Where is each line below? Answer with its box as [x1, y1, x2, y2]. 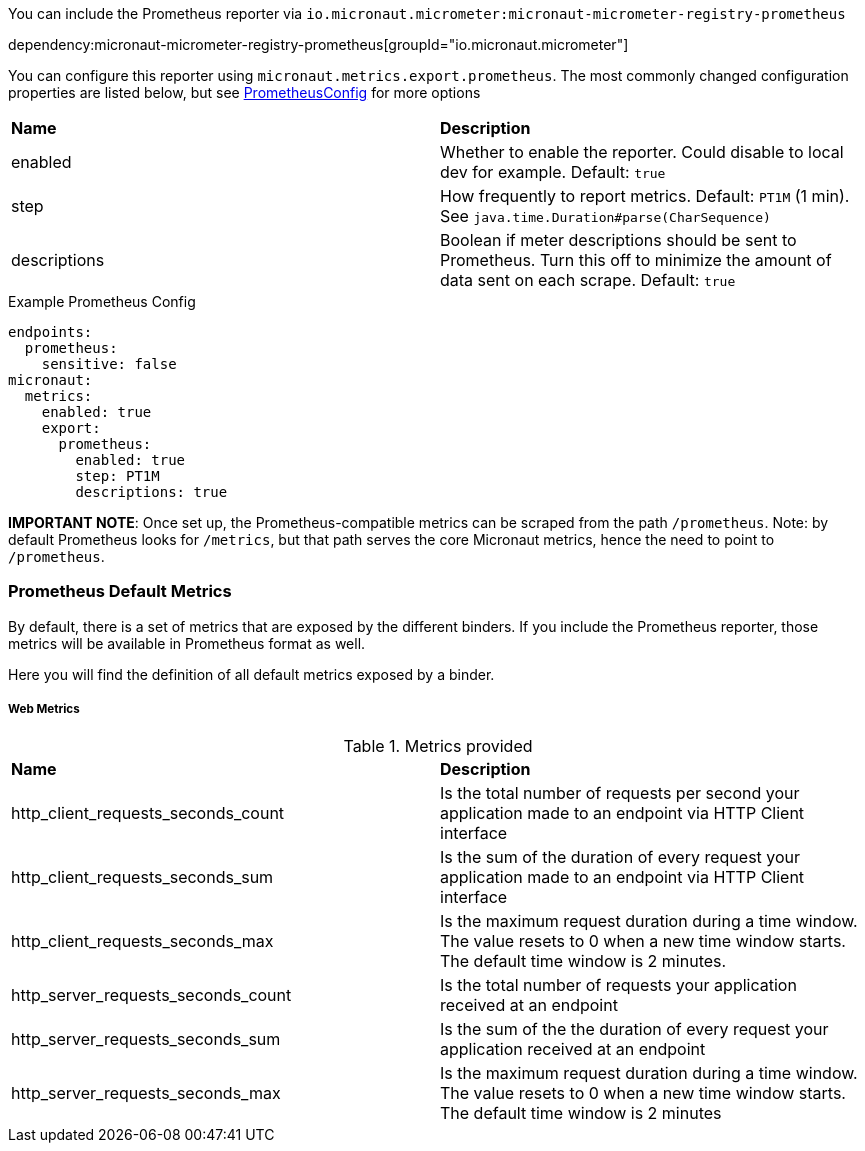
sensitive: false [41, 356, 177, 372]
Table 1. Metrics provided [343, 735, 533, 756]
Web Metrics [8, 702, 80, 717]
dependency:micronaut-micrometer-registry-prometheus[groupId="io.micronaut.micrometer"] [8, 36, 629, 53]
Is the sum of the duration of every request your [440, 846, 801, 867]
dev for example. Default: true [440, 162, 666, 182]
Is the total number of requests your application [440, 974, 797, 995]
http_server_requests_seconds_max [11, 1082, 281, 1103]
